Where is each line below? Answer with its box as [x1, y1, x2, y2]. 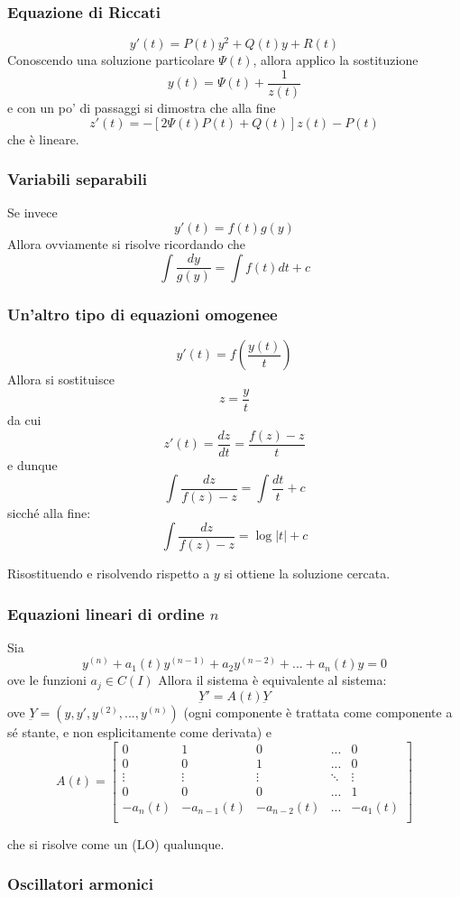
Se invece [7, 203, 58, 222]
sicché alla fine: [7, 503, 91, 522]
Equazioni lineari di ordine [7, 602, 205, 624]
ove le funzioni [7, 670, 87, 689]
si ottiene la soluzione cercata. [224, 564, 391, 583]
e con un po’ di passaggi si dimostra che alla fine [7, 97, 276, 116]
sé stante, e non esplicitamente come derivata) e [7, 722, 272, 741]
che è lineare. [7, 129, 79, 148]
